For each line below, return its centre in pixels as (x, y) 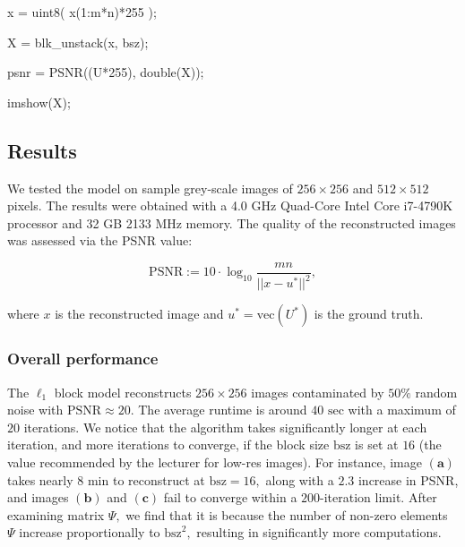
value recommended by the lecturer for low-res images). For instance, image (215, 462)
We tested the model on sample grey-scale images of (150, 188)
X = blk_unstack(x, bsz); (78, 42)
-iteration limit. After (379, 497)
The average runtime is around (223, 410)
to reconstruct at (159, 479)
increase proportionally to (90, 532)
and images (38, 497)
